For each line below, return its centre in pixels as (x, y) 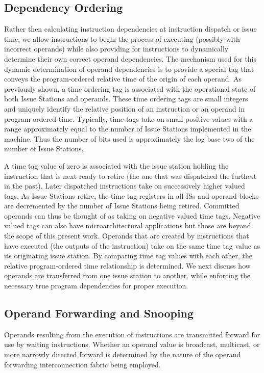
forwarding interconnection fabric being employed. (82, 364)
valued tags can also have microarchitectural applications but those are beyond (128, 225)
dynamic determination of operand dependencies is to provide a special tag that (129, 69)
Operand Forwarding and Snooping (99, 313)
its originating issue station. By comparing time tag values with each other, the (128, 256)
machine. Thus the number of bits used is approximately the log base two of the (129, 138)
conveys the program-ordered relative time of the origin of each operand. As (123, 79)
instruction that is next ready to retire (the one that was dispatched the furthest (130, 176)
